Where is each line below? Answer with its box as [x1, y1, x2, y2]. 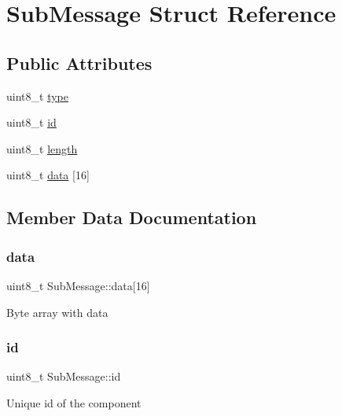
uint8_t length [6, 140, 78, 156]
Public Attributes [6, 50, 153, 75]
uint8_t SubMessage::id [6, 368, 121, 385]
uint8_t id [6, 114, 57, 131]
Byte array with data [6, 304, 108, 320]
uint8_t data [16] [6, 167, 90, 183]
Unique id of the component [6, 394, 142, 410]
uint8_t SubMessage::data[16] [6, 277, 150, 293]
